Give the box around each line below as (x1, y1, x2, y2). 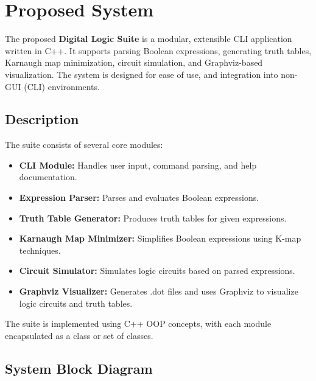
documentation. (19, 170, 77, 183)
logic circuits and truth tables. (19, 296, 133, 309)
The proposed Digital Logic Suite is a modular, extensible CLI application (5, 32, 292, 45)
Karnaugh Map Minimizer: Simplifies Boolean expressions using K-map (19, 232, 301, 245)
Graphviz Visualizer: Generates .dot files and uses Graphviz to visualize (19, 285, 298, 298)
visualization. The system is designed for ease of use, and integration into (5, 68, 278, 80)
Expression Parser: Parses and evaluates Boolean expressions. (19, 191, 259, 204)
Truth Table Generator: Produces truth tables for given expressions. (19, 211, 287, 224)
